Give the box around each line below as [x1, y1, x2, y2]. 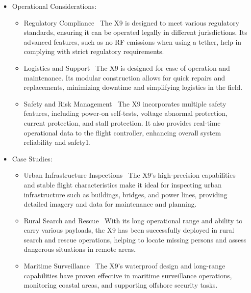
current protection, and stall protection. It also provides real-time [24, 117, 221, 128]
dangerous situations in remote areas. [24, 244, 136, 254]
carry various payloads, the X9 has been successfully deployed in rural [24, 225, 234, 235]
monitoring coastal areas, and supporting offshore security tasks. [24, 280, 218, 290]
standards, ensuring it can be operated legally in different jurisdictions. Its [24, 27, 247, 37]
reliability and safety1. [24, 137, 91, 147]
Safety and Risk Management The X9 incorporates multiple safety [24, 98, 226, 108]
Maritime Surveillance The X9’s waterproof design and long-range [24, 261, 226, 271]
